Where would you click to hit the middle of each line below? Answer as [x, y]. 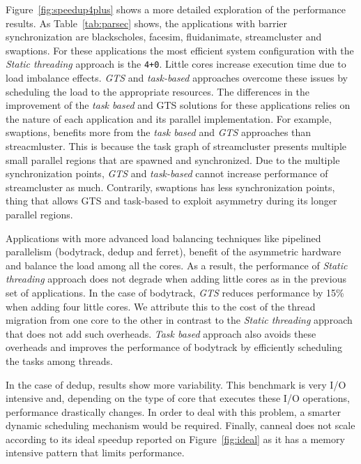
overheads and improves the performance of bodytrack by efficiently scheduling [174, 347]
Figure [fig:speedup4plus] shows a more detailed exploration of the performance [176, 9]
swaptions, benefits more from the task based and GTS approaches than [159, 132]
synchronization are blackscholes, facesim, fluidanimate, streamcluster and [164, 37]
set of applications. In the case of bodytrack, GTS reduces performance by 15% [175, 292]
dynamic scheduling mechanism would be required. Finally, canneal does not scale [180, 425]
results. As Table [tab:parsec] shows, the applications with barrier [147, 23]
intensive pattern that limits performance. [95, 452]
